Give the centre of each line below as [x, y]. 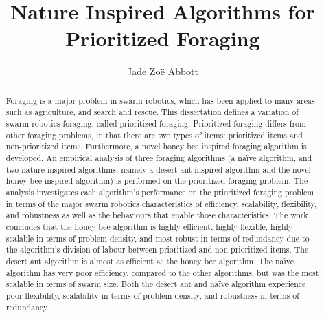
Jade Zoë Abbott [163, 71]
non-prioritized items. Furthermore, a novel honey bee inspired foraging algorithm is [156, 146]
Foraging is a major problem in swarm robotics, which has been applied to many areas [160, 100]
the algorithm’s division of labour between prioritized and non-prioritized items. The [157, 250]
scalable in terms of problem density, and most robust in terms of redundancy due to [158, 238]
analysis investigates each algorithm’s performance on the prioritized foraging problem [160, 192]
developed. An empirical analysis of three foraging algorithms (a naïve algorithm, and [159, 157]
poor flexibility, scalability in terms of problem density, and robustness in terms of [152, 295]
